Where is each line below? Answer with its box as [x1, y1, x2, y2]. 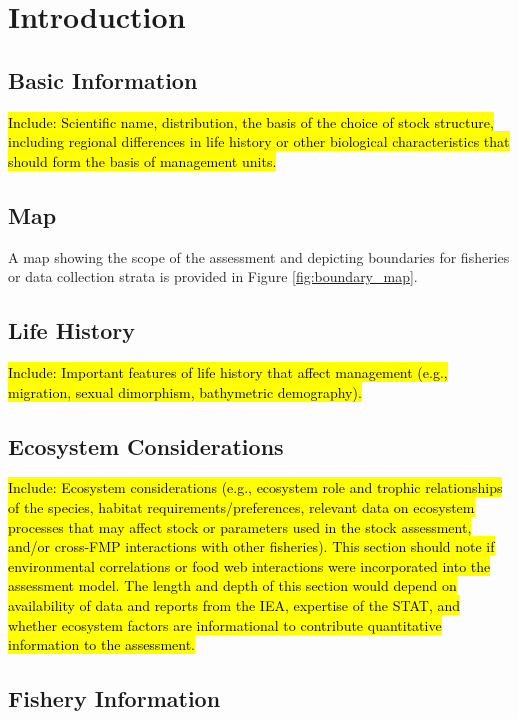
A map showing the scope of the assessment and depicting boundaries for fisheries [8, 246, 510, 267]
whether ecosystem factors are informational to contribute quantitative [8, 614, 442, 635]
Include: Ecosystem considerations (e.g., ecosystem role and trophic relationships [8, 477, 503, 498]
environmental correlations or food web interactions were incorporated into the [8, 555, 491, 576]
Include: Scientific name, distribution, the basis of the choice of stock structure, [8, 111, 494, 132]
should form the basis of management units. [8, 150, 277, 171]
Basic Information [8, 64, 198, 95]
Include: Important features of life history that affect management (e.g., [8, 361, 448, 382]
